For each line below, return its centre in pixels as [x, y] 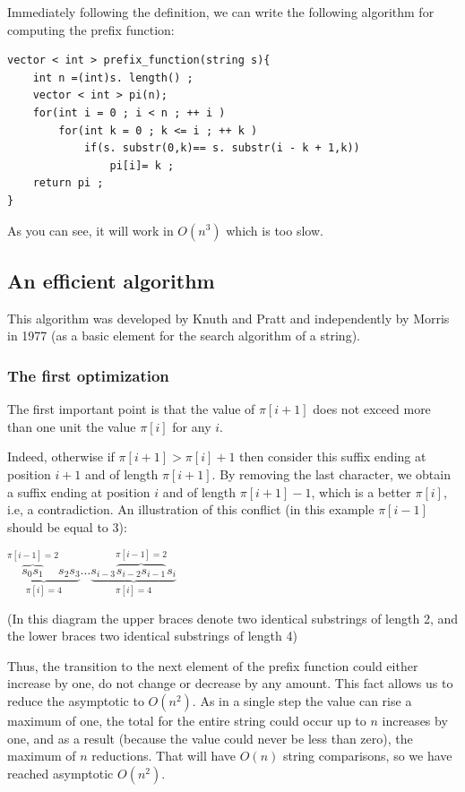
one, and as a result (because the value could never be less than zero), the [210, 738]
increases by [415, 720]
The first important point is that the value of [131, 409]
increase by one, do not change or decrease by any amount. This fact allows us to [230, 683]
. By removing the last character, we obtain [331, 473]
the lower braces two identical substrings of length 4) [152, 636]
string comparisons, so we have [367, 756]
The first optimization [88, 375]
